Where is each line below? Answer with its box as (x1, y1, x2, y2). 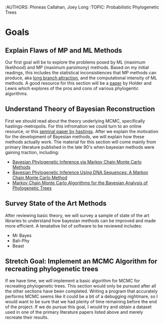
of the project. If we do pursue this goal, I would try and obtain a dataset (5, 304, 152, 310)
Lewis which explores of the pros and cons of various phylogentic (5, 86, 139, 91)
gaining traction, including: (5, 149, 59, 155)
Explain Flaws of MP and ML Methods (5, 46, 122, 55)
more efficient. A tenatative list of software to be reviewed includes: (5, 223, 142, 228)
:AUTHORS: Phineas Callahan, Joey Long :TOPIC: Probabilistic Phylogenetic (5, 4, 159, 10)
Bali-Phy (12, 237, 30, 243)
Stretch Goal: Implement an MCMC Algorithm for (5, 257, 158, 265)
